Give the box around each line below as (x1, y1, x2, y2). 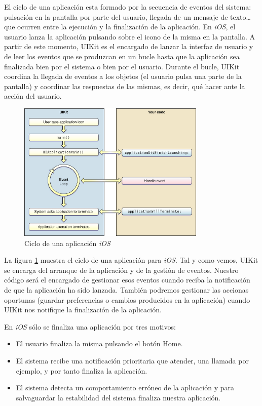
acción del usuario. (4, 91, 62, 101)
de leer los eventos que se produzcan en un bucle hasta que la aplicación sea (4, 51, 240, 61)
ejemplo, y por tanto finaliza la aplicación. (16, 365, 147, 376)
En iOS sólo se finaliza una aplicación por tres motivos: (4, 321, 176, 332)
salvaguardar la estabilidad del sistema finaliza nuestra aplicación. (16, 392, 221, 402)
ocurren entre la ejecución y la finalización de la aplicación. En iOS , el (17, 21, 236, 32)
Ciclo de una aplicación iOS (24, 237, 110, 248)
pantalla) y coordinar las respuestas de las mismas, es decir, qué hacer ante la (4, 80, 245, 91)
